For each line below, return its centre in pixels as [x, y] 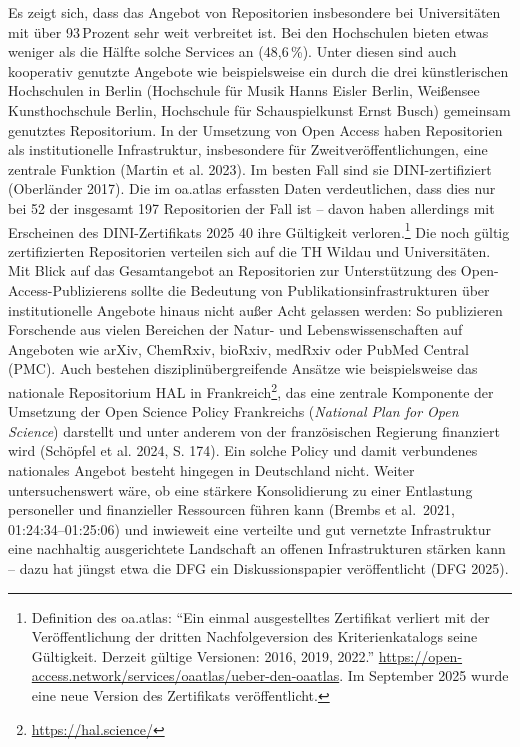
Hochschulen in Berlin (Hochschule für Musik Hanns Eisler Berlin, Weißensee [244, 90]
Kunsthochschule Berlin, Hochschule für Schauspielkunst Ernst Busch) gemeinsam [259, 109]
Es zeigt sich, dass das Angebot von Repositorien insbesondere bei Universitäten [254, 12]
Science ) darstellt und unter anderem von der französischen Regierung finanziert [254, 430]
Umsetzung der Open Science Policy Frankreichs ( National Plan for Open [233, 411]
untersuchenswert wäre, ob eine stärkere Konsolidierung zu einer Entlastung [240, 489]
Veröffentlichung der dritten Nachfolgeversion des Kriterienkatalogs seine [254, 636]
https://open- [420, 655]
